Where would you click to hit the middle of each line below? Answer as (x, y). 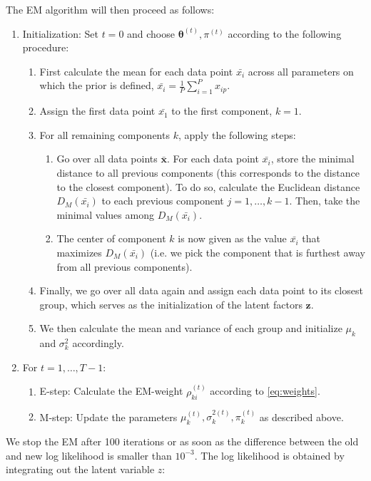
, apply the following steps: (237, 134)
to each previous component (163, 201)
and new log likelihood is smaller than (89, 455)
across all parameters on (301, 71)
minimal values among (105, 214)
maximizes (79, 252)
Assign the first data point (97, 111)
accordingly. (98, 343)
